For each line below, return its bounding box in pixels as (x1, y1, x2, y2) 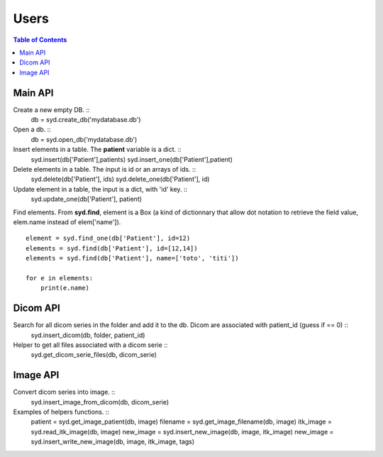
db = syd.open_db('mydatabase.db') (30, 135, 138, 143)
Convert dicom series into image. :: (13, 387, 116, 397)
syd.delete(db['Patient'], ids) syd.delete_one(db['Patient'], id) (30, 175, 210, 184)
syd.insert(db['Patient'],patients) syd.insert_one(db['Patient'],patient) (30, 155, 233, 163)
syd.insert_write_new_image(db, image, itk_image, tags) (30, 437, 195, 446)
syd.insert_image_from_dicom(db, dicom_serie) (30, 397, 170, 406)
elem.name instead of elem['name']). (13, 217, 121, 226)
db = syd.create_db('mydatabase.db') (30, 116, 141, 124)
